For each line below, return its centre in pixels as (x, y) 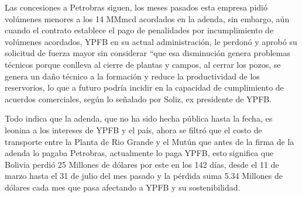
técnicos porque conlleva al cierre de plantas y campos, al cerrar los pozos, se (143, 64)
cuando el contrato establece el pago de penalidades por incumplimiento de (139, 30)
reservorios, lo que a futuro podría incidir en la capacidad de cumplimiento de (144, 87)
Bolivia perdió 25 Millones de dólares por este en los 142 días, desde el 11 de (142, 164)
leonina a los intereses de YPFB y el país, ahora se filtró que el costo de (133, 129)
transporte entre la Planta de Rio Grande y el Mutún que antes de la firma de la (150, 141)
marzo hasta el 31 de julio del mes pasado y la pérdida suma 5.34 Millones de (144, 176)
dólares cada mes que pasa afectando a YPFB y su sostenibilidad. (123, 187)
